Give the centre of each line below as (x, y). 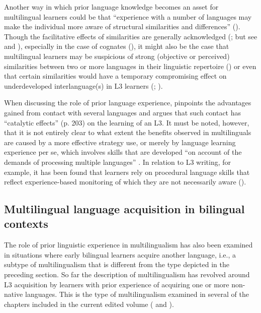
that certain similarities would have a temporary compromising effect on (115, 76)
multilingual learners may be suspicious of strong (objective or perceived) (117, 56)
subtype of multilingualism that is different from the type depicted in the (117, 264)
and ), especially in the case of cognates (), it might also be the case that (117, 46)
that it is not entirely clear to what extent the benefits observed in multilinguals (128, 132)
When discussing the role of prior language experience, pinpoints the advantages (128, 103)
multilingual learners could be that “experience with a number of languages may (128, 16)
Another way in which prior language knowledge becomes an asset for (111, 7)
